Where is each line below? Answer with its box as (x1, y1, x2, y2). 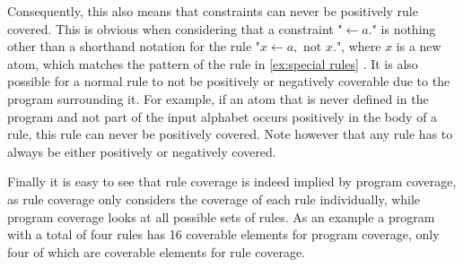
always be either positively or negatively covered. (7, 142, 276, 160)
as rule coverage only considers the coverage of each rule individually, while (7, 189, 421, 208)
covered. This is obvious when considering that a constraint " (7, 19, 343, 38)
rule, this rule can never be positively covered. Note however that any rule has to (7, 125, 453, 143)
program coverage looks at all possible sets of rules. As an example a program (7, 207, 435, 226)
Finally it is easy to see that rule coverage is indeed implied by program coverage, (7, 172, 457, 191)
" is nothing (371, 19, 436, 38)
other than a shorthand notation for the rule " (7, 37, 261, 56)
